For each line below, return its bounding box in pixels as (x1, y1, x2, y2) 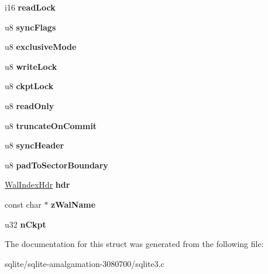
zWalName (51, 198, 96, 210)
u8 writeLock (5, 60, 57, 72)
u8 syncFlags (5, 21, 56, 33)
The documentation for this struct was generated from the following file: (5, 238, 264, 250)
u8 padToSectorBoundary (5, 158, 108, 171)
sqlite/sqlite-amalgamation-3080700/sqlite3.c (5, 257, 164, 269)
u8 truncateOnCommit (5, 119, 97, 131)
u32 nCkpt (5, 218, 46, 230)
